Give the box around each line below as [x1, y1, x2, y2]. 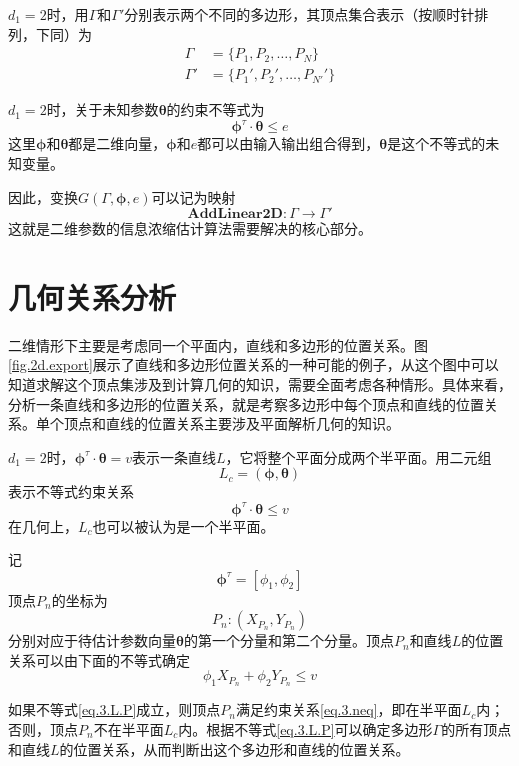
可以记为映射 [151, 186, 236, 207]
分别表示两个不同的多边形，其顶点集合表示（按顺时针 [124, 4, 475, 24]
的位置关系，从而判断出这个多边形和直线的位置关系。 [59, 738, 410, 759]
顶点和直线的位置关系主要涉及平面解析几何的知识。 [63, 413, 400, 434]
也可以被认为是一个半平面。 [92, 515, 275, 536]
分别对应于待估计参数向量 [8, 630, 176, 651]
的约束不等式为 [166, 99, 265, 120]
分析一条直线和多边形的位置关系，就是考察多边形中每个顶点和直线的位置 [8, 393, 484, 414]
